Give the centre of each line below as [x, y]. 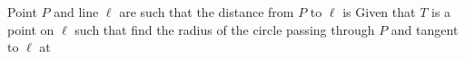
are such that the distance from [207, 12]
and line [76, 12]
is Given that [379, 12]
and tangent [425, 29]
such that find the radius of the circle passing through [225, 29]
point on [31, 29]
